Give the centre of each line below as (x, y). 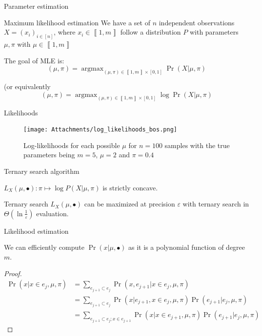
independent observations (197, 22)
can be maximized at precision (130, 204)
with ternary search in (216, 204)
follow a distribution (151, 32)
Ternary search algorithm (42, 171)
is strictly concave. (130, 187)
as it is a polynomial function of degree (187, 247)
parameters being (49, 155)
